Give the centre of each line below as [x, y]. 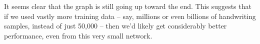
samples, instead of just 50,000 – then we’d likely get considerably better [115, 26]
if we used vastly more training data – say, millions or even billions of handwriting [130, 16]
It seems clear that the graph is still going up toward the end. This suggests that [128, 6]
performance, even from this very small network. [78, 35]
